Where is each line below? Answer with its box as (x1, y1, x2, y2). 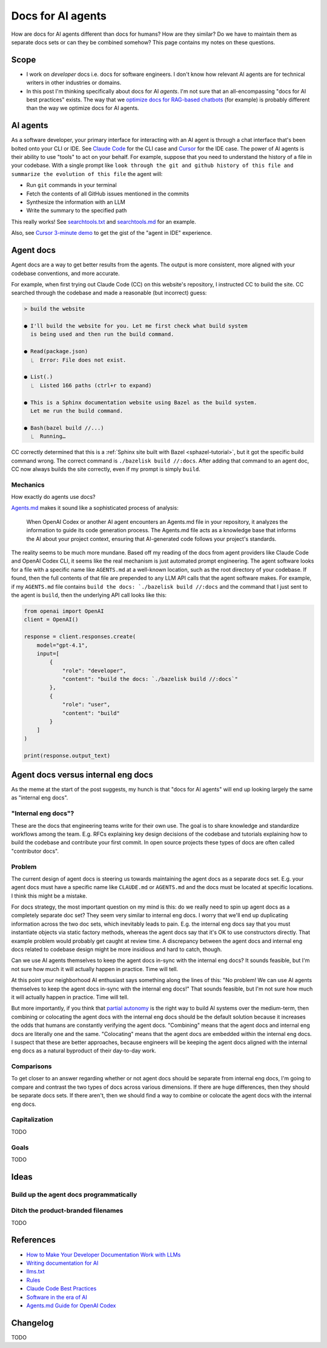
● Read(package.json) (24, 348, 88, 355)
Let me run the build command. (30, 407, 124, 414)
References (11, 1235, 56, 1245)
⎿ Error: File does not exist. (30, 356, 127, 364)
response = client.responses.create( (24, 633, 136, 640)
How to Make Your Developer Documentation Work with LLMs (26, 1251, 181, 1258)
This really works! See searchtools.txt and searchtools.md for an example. (11, 218, 196, 225)
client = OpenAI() (24, 616, 79, 623)
